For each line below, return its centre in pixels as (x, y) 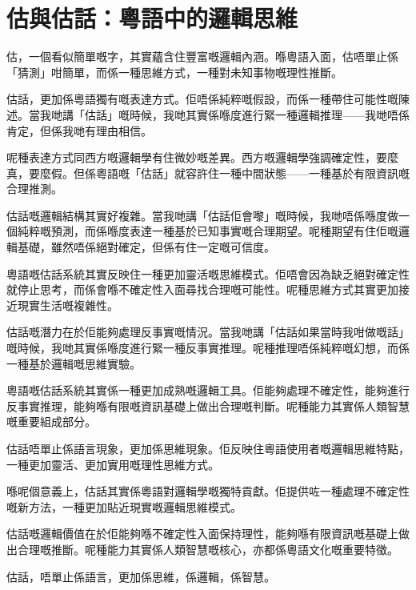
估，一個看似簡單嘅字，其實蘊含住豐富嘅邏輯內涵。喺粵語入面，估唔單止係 (202, 56)
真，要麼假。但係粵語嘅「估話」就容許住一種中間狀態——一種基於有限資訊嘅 (208, 173)
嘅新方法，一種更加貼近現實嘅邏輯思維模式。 (124, 506)
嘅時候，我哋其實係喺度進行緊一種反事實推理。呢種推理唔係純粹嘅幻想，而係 (208, 348)
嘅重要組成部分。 (51, 421)
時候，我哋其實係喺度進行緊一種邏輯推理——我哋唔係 (269, 114)
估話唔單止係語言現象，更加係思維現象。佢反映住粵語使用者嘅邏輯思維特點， (208, 448)
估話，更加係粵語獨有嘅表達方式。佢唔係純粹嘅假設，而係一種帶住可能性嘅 (202, 99)
